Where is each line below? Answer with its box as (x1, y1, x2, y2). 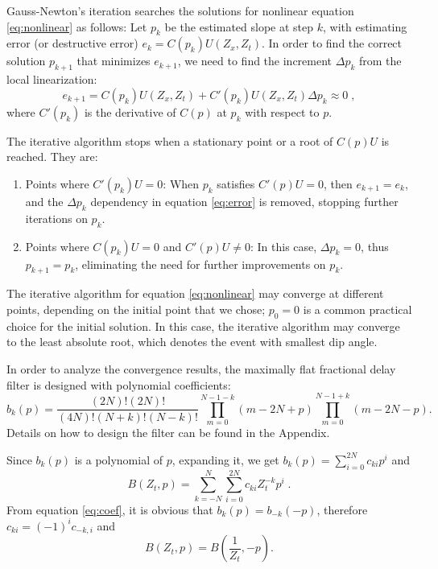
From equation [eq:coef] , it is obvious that (6, 501, 213, 517)
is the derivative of (84, 103, 176, 120)
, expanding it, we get (171, 451, 279, 468)
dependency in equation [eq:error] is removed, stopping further (90, 192, 399, 209)
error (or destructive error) (6, 35, 138, 52)
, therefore (316, 501, 368, 517)
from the (358, 52, 402, 69)
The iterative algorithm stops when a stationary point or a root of (6, 132, 333, 149)
